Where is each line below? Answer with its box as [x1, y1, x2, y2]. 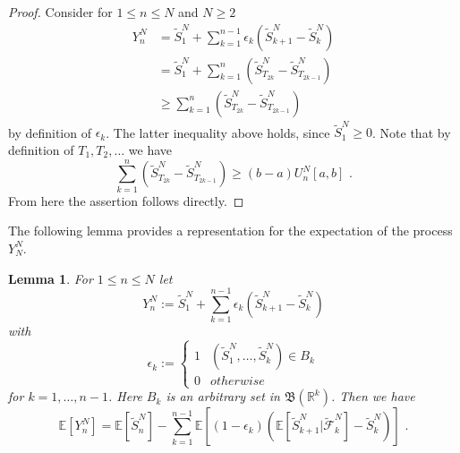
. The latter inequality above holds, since [106, 123, 330, 141]
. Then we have [330, 387, 415, 406]
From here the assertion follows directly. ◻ [8, 191, 244, 209]
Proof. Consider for [8, 3, 113, 21]
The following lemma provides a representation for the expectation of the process [8, 221, 453, 240]
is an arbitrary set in [166, 387, 280, 406]
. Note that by [372, 123, 451, 141]
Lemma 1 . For [8, 269, 93, 287]
